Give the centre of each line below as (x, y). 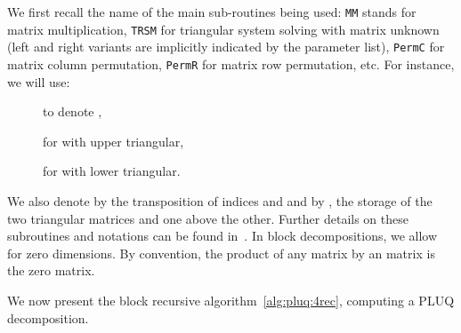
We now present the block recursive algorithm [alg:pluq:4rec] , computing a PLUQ (231, 300)
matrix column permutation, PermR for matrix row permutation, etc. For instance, (231, 63)
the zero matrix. (51, 270)
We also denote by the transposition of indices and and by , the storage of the (220, 201)
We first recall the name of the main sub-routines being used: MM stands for (212, 12)
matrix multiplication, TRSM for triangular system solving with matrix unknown (223, 29)
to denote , (73, 111)
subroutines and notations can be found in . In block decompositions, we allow (222, 236)
